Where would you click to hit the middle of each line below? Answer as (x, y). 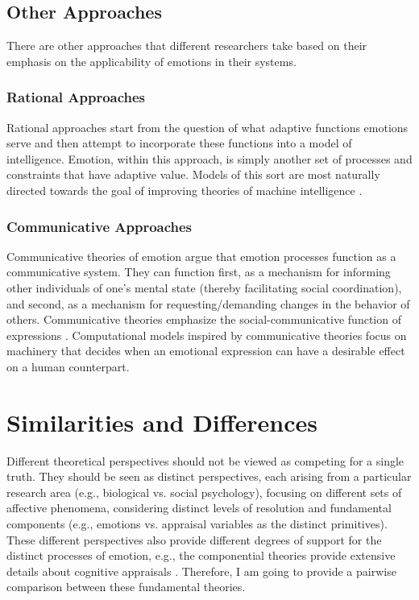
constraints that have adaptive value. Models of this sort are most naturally (193, 174)
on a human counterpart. (68, 366)
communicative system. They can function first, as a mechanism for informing (199, 272)
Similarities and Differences (162, 422)
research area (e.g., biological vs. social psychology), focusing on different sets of (204, 492)
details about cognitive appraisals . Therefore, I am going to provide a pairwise (201, 571)
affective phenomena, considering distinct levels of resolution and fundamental (199, 508)
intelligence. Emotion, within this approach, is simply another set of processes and (209, 158)
